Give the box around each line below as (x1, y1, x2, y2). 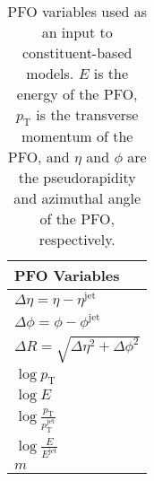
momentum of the (21, 126, 133, 147)
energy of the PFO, (16, 83, 138, 104)
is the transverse (36, 104, 139, 125)
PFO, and (7, 146, 70, 168)
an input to (41, 22, 113, 42)
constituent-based (22, 42, 133, 63)
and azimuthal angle (13, 188, 141, 209)
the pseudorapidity (18, 167, 136, 188)
